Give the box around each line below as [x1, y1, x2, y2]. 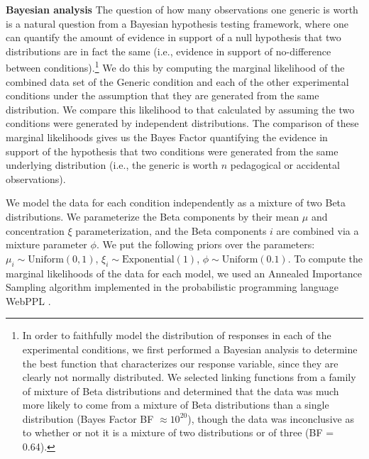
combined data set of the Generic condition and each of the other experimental [6, 74, 349, 89]
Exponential [121, 254, 175, 265]
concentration [6, 223, 65, 238]
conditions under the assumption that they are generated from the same [6, 88, 319, 103]
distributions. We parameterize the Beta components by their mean [6, 209, 299, 223]
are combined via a [276, 223, 359, 238]
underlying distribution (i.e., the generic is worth [6, 157, 219, 172]
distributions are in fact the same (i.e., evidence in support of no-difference [6, 43, 331, 58]
